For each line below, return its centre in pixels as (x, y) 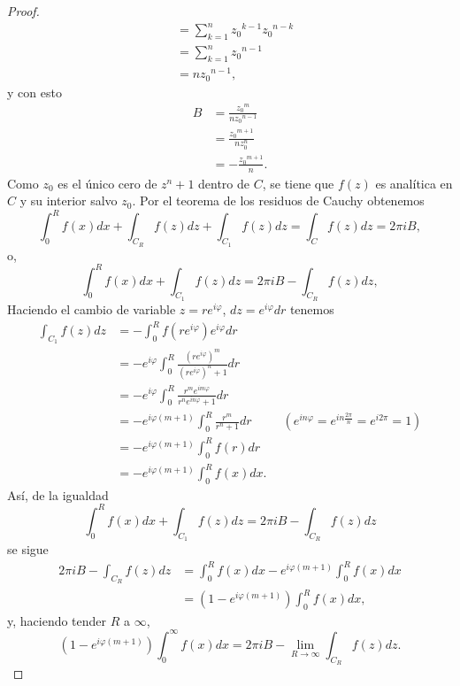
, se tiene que (298, 183)
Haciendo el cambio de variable (92, 308)
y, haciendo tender (57, 620)
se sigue (28, 549)
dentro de (224, 183)
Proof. (23, 11)
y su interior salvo (69, 200)
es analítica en (414, 183)
